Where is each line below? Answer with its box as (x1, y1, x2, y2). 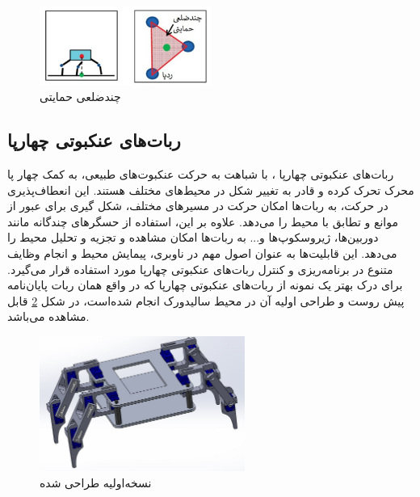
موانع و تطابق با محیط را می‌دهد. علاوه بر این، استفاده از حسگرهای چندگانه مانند (7, 213, 398, 230)
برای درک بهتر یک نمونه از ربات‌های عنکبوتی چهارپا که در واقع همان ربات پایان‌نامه (7, 276, 403, 293)
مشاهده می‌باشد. (7, 308, 90, 325)
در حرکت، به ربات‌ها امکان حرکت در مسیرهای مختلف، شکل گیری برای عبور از (7, 197, 388, 214)
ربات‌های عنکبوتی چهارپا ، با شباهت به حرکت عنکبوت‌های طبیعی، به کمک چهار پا (7, 165, 394, 182)
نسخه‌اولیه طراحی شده (40, 474, 152, 491)
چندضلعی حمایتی (40, 88, 121, 105)
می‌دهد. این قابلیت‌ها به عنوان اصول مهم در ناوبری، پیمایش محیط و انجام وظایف (7, 244, 397, 261)
